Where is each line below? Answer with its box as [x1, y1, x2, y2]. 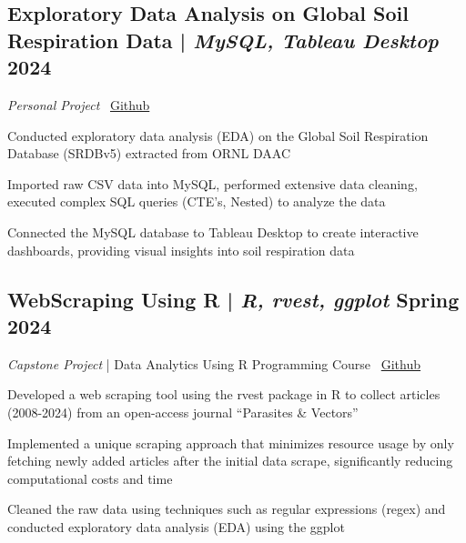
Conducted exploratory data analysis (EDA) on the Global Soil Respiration [7, 126, 429, 145]
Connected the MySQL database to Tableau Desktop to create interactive [7, 222, 419, 241]
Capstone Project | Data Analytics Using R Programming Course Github [7, 354, 421, 373]
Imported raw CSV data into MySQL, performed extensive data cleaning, [7, 174, 418, 193]
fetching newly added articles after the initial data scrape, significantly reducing [7, 451, 453, 470]
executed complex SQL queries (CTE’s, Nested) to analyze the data [7, 192, 386, 211]
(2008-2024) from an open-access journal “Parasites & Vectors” [7, 402, 359, 421]
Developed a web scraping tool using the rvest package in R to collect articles [7, 385, 441, 404]
